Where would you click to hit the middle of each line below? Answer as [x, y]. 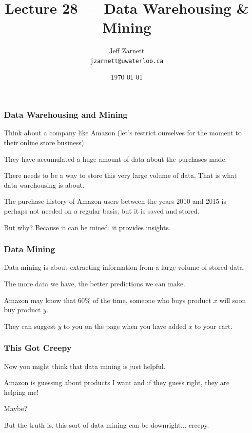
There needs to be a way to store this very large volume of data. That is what [120, 175]
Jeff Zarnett [127, 51]
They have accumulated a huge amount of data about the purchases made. [116, 159]
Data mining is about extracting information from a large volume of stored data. [125, 267]
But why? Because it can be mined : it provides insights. [87, 227]
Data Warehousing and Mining [66, 115]
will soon [233, 300]
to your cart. [213, 326]
